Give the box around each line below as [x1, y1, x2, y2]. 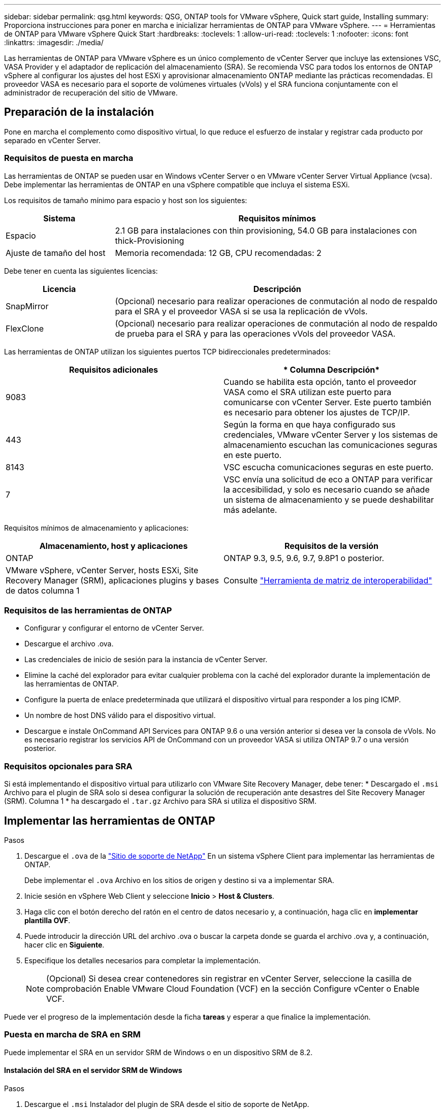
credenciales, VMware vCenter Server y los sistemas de [224, 429, 438, 440]
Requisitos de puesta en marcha [4, 153, 134, 164]
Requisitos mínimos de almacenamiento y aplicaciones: [4, 523, 189, 532]
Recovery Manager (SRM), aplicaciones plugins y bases [6, 575, 219, 585]
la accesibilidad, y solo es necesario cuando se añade [224, 484, 430, 495]
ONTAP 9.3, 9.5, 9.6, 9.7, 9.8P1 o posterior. [224, 552, 385, 563]
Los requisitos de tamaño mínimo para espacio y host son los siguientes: [4, 195, 247, 205]
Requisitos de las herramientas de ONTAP [4, 605, 172, 615]
